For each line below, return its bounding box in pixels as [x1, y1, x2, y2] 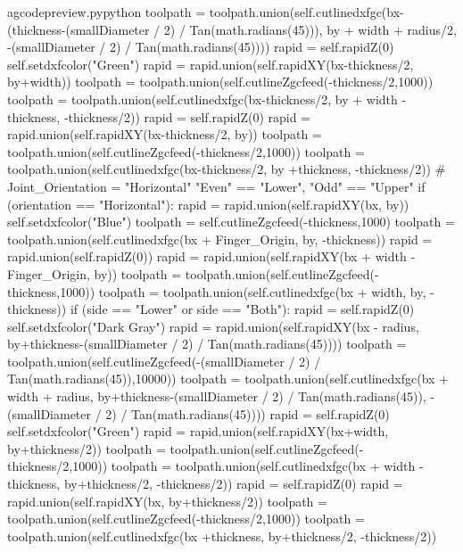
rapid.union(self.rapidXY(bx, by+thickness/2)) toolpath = [7, 491, 327, 510]
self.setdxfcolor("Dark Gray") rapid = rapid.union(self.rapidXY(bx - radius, [7, 317, 419, 335]
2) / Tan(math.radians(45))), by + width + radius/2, [163, 20, 457, 38]
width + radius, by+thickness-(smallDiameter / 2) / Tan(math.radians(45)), [7, 387, 426, 406]
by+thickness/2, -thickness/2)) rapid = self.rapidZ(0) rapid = [63, 474, 403, 493]
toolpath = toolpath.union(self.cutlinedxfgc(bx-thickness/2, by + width [7, 89, 398, 108]
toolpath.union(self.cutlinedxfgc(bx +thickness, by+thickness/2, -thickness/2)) [7, 526, 437, 545]
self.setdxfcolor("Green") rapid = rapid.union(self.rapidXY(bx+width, [7, 422, 389, 441]
